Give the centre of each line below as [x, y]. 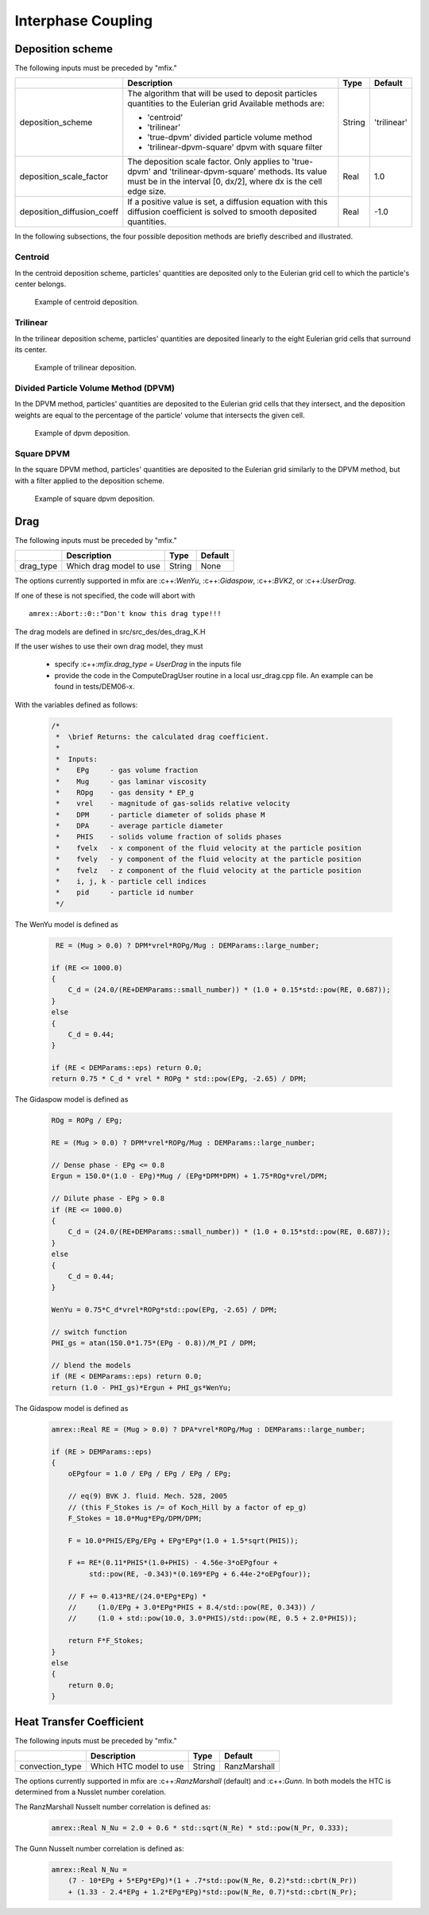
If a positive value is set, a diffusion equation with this [228, 202]
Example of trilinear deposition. [85, 368]
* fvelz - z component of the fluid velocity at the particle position [209, 870]
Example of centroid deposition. [87, 302]
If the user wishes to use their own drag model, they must [109, 646]
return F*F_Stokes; [106, 1641]
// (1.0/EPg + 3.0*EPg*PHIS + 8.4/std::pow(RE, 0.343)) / [191, 1607]
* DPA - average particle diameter [140, 826]
